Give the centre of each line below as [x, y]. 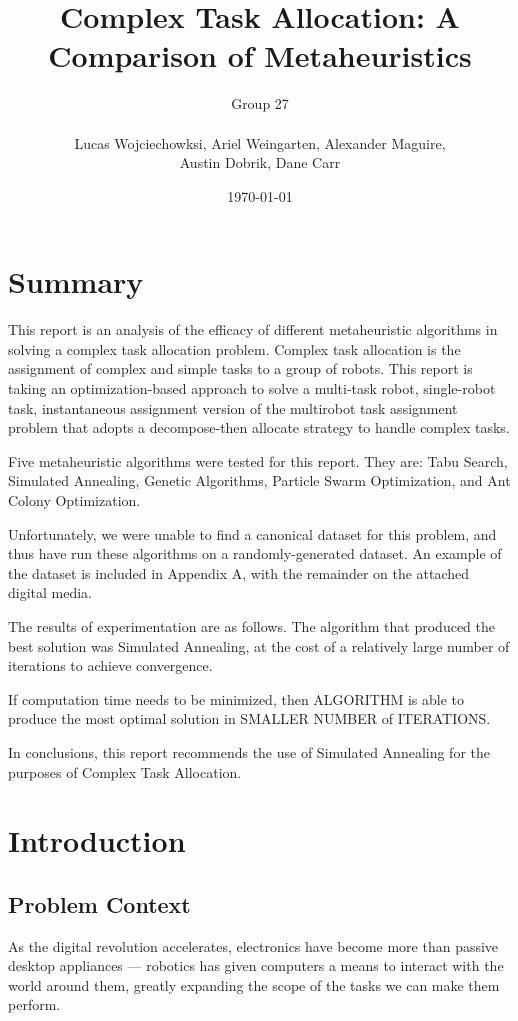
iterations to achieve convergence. [110, 665]
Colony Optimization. [74, 499]
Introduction [97, 840]
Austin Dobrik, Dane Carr [260, 162]
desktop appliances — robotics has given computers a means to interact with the [256, 965]
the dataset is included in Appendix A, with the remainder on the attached [239, 572]
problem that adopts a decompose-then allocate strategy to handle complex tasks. [259, 427]
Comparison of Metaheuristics [260, 55]
